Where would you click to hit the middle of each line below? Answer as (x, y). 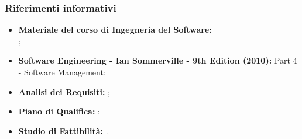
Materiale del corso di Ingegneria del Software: (115, 29)
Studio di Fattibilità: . (63, 131)
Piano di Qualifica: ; (59, 111)
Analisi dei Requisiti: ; (64, 91)
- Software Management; (62, 72)
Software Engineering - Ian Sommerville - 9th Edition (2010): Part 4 (158, 60)
